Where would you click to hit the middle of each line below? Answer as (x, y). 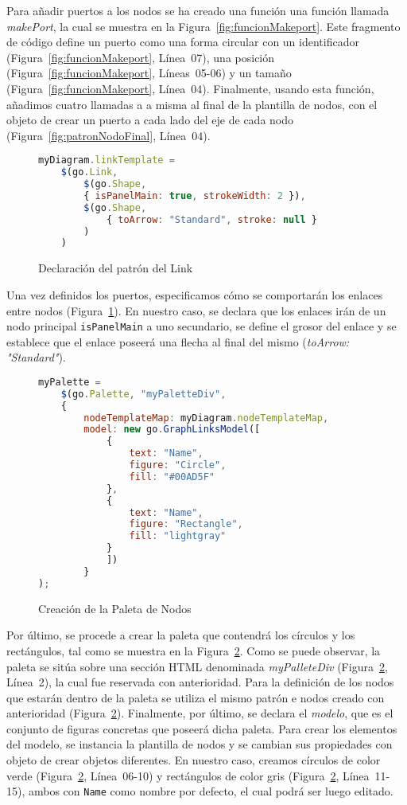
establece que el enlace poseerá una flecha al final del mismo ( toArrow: (178, 341)
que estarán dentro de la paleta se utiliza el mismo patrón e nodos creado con (196, 697)
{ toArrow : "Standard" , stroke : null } (211, 219)
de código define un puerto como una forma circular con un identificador (183, 42)
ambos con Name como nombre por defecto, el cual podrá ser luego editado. (211, 791)
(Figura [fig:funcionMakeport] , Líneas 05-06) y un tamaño (149, 73)
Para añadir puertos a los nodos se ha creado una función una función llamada (198, 10)
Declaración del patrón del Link (116, 268)
